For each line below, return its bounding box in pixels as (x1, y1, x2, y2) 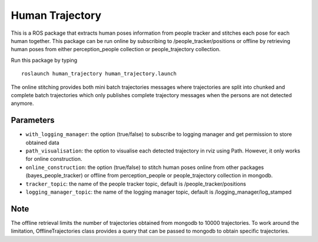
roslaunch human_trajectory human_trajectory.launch (21, 71, 177, 77)
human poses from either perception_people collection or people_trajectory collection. (11, 46, 221, 53)
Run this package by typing (11, 57, 78, 64)
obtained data (25, 139, 59, 146)
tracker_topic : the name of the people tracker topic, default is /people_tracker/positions (25, 180, 247, 187)
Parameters (11, 115, 55, 125)
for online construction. (25, 155, 82, 163)
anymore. (11, 100, 34, 107)
